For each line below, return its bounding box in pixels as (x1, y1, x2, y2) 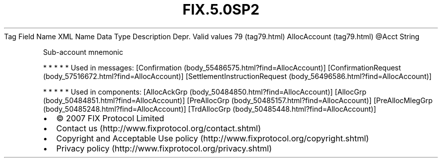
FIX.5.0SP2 (182, 1, 260, 18)
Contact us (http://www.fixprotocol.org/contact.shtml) (56, 123, 261, 133)
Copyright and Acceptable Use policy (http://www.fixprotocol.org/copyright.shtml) (56, 133, 369, 143)
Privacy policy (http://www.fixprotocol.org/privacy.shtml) (56, 143, 272, 153)
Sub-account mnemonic (43, 47, 123, 56)
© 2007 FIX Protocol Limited (56, 113, 164, 123)
